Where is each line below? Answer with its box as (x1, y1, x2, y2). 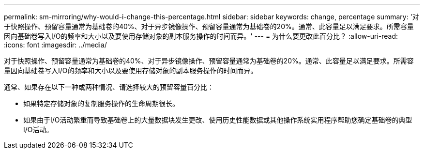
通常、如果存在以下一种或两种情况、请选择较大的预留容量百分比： (4, 83, 214, 91)
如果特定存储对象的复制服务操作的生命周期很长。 (23, 99, 179, 107)
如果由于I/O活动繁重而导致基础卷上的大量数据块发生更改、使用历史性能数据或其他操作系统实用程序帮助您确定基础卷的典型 (23, 116, 412, 124)
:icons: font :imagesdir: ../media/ (4, 41, 107, 49)
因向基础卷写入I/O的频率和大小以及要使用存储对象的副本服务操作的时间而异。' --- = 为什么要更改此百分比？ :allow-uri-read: (4, 32, 398, 40)
